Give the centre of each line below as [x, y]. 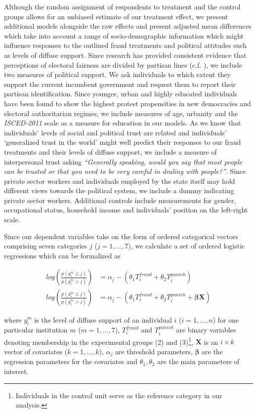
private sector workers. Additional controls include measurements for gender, [120, 200]
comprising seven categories [46, 246]
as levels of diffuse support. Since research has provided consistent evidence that [125, 55]
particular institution [36, 330]
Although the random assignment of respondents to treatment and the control [122, 6]
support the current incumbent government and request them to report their [120, 84]
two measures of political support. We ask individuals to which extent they [117, 74]
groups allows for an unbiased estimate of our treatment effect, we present [116, 16]
